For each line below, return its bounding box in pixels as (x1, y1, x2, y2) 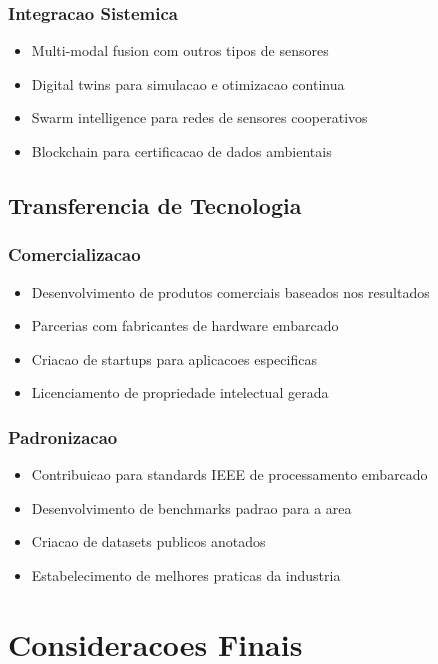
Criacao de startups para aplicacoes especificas (31, 348, 317, 369)
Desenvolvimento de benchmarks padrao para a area (31, 497, 352, 518)
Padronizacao (8, 424, 118, 449)
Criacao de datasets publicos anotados (31, 531, 266, 552)
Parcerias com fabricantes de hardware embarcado (31, 315, 339, 336)
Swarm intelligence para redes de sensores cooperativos (31, 107, 368, 128)
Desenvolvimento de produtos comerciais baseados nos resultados (31, 281, 430, 302)
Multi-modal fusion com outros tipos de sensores (31, 40, 329, 61)
